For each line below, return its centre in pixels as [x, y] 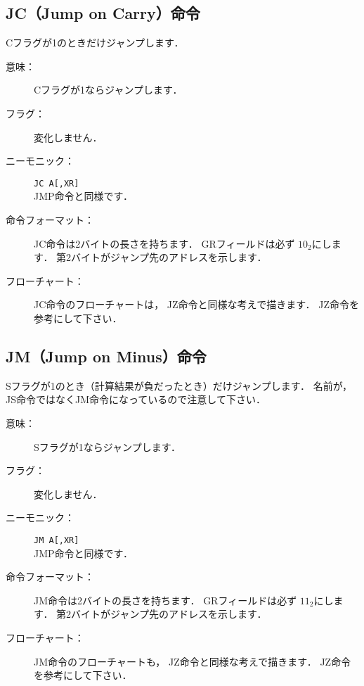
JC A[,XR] [57, 183]
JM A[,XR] [57, 540]
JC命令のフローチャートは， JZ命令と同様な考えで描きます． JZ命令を [197, 304]
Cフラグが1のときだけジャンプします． [95, 43]
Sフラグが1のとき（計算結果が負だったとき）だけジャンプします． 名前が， [179, 385]
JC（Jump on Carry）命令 [103, 13]
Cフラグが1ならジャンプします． [108, 90]
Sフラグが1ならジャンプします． [108, 446]
